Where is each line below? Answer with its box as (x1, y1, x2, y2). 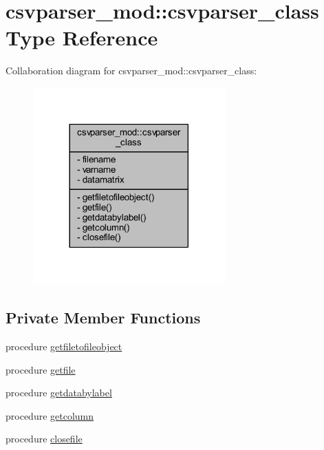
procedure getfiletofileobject (6, 339, 122, 354)
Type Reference (6, 23, 158, 52)
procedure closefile (6, 431, 83, 446)
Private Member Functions (6, 307, 201, 328)
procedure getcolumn (6, 408, 94, 422)
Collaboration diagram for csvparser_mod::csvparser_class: (6, 63, 257, 78)
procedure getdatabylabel (6, 385, 112, 400)
